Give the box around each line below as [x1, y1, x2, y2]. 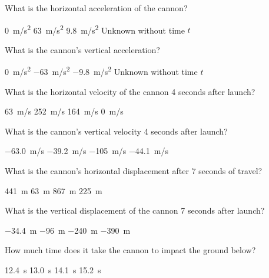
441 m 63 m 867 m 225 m [5, 184, 102, 197]
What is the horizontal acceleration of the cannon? [5, 2, 188, 14]
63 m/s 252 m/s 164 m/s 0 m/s [5, 105, 124, 117]
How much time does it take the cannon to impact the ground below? [5, 244, 256, 256]
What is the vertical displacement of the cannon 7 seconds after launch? [5, 204, 265, 217]
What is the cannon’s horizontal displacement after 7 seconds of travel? [5, 165, 263, 177]
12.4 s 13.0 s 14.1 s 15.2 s [5, 264, 101, 276]
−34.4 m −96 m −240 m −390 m [5, 224, 131, 236]
